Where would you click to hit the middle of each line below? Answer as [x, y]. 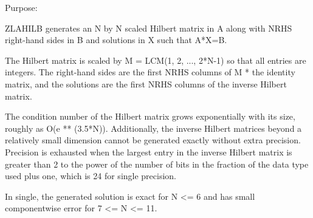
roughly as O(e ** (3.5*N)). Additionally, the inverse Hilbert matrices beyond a [153, 128]
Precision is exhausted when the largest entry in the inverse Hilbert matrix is [149, 152]
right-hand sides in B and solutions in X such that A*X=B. [116, 40]
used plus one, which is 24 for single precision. [91, 176]
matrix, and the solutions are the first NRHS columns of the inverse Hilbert [146, 83]
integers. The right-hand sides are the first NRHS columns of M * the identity [150, 72]
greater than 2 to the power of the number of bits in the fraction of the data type [157, 164]
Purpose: [21, 7]
